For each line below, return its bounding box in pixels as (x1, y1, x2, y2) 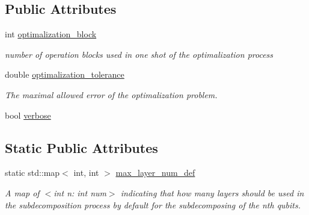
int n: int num (54, 186, 106, 199)
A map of (5, 186, 40, 199)
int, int (73, 166, 99, 179)
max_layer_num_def (115, 166, 195, 179)
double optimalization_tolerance (5, 68, 124, 81)
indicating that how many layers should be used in (120, 186, 304, 199)
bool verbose (5, 108, 51, 121)
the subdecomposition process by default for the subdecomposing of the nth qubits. (5, 198, 301, 211)
